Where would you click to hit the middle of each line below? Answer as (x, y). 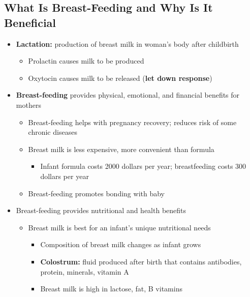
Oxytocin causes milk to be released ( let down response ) (120, 78)
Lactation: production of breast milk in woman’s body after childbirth (127, 43)
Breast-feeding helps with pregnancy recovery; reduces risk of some (132, 122)
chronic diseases (53, 132)
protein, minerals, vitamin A (85, 271)
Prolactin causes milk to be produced (86, 61)
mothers (28, 105)
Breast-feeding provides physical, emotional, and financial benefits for (128, 95)
